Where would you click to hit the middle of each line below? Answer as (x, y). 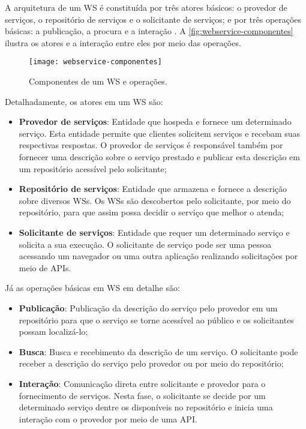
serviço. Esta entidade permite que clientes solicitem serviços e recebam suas (160, 133)
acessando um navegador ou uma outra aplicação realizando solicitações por (158, 256)
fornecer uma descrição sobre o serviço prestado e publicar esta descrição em (159, 157)
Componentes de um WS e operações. (98, 81)
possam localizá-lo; (53, 331)
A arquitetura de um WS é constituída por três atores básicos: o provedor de (146, 7)
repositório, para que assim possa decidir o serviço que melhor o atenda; (151, 212)
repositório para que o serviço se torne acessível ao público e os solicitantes (156, 319)
